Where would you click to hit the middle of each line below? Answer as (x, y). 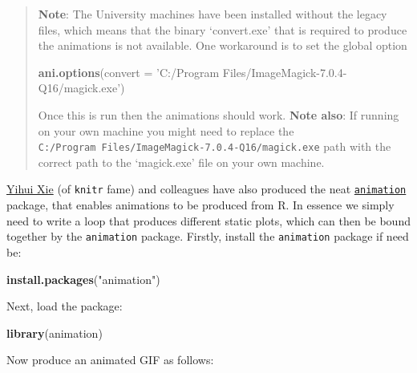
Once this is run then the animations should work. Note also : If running (219, 114)
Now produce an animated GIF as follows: (110, 360)
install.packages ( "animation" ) (83, 279)
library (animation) (55, 332)
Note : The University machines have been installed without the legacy (213, 14)
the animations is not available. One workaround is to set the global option (223, 45)
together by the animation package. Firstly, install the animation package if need (208, 236)
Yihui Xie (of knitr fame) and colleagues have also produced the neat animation (206, 189)
